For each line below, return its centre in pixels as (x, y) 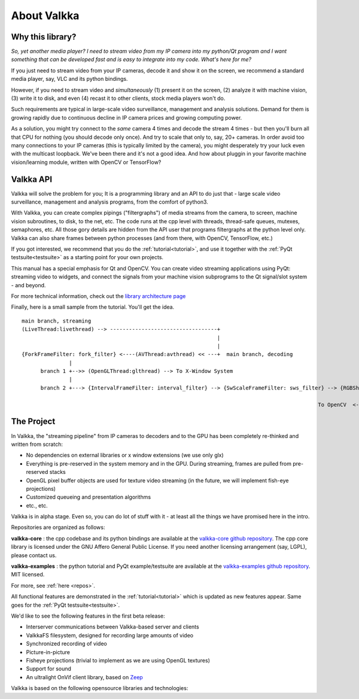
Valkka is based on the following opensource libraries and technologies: (100, 688)
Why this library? (44, 37)
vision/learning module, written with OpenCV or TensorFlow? (86, 162)
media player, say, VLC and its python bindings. (69, 79)
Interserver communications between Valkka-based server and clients (113, 627)
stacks (57, 472)
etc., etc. (37, 505)
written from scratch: (37, 444)
